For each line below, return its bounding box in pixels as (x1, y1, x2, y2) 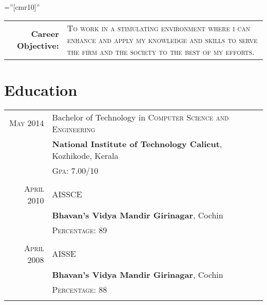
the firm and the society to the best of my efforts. (67, 45, 255, 57)
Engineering (52, 123, 96, 135)
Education (4, 79, 78, 100)
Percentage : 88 (52, 283, 107, 295)
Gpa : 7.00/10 (52, 164, 99, 176)
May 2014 (9, 117, 44, 129)
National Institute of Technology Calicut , (52, 137, 222, 150)
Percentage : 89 (52, 223, 107, 236)
